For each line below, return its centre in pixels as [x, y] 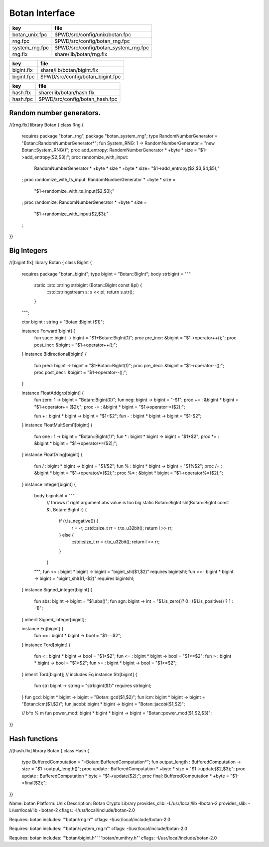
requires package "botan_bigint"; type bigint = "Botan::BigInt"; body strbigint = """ [106, 274]
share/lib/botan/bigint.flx [69, 70]
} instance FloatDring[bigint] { [52, 455]
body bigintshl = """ [54, 496]
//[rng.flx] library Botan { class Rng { [47, 125]
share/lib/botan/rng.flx [81, 54]
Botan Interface [42, 13]
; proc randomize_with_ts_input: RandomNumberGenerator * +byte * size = [99, 180]
